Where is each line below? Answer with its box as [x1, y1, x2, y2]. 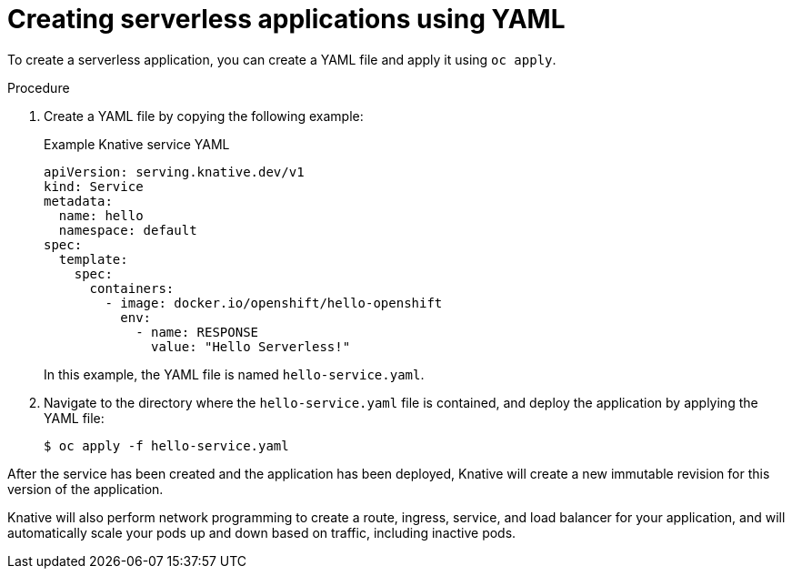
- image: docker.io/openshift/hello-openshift [105, 295, 443, 310]
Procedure [7, 79, 70, 96]
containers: [89, 280, 175, 296]
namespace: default [58, 222, 197, 237]
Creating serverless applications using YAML [7, 4, 566, 35]
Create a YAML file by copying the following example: [44, 107, 364, 124]
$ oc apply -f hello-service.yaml [44, 438, 289, 453]
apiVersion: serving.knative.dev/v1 [44, 164, 305, 179]
